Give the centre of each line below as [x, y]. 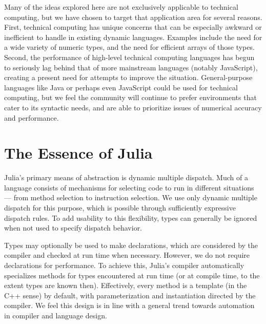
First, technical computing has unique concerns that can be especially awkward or [133, 27]
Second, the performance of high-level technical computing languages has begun [129, 57]
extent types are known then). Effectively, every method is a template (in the [126, 285]
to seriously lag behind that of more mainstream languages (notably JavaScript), [131, 67]
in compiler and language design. [56, 315]
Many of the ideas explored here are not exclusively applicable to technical [121, 7]
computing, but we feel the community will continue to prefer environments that [130, 97]
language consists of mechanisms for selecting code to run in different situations [129, 187]
